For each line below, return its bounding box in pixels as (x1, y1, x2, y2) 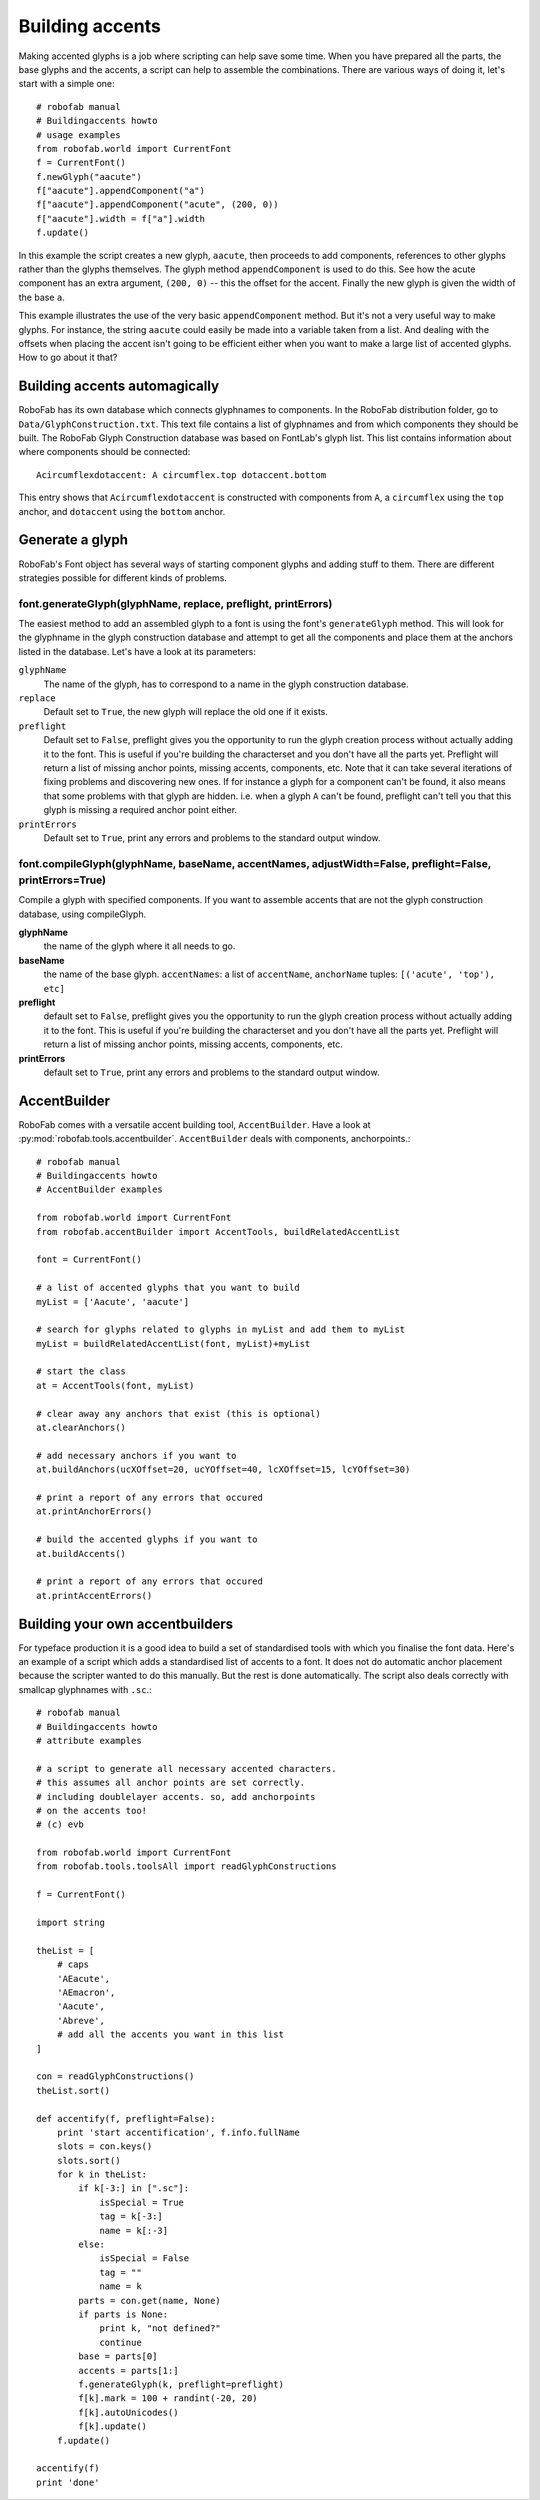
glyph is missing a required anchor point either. (43, 804, 238, 816)
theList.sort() (36, 2085, 111, 2096)
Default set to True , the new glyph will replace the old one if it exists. (43, 706, 329, 718)
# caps (56, 1959, 90, 1970)
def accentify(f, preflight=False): (36, 2113, 216, 2124)
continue (99, 2336, 142, 2348)
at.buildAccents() (36, 1548, 127, 1559)
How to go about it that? (18, 351, 118, 364)
